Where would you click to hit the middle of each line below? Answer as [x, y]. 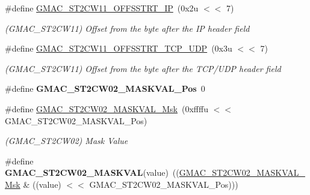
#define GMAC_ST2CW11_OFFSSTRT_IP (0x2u [102, 8]
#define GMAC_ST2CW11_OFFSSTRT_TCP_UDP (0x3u [119, 48]
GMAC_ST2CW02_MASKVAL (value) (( [92, 172]
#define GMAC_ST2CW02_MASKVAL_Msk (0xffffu [107, 108]
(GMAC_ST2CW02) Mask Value [67, 141]
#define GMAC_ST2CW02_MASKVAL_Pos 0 [105, 88]
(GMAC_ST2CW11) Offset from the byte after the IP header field [127, 28]
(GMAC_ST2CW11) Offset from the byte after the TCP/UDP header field [143, 68]
